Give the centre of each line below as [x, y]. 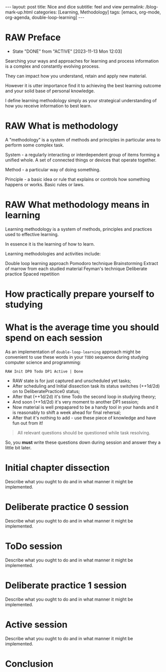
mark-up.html [19, 12]
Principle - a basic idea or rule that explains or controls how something [78, 179]
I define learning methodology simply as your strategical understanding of [81, 100]
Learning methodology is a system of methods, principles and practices [79, 229]
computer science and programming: [43, 362]
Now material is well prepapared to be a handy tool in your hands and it [85, 407]
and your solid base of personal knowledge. [50, 91]
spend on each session [54, 338]
